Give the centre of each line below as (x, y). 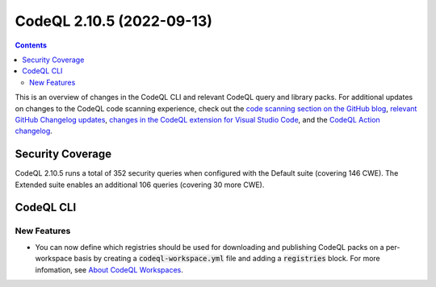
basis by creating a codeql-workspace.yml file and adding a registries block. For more (227, 259)
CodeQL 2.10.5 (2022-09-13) (114, 21)
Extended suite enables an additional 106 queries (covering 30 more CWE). (140, 185)
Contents (31, 45)
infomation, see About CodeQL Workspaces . (109, 269)
